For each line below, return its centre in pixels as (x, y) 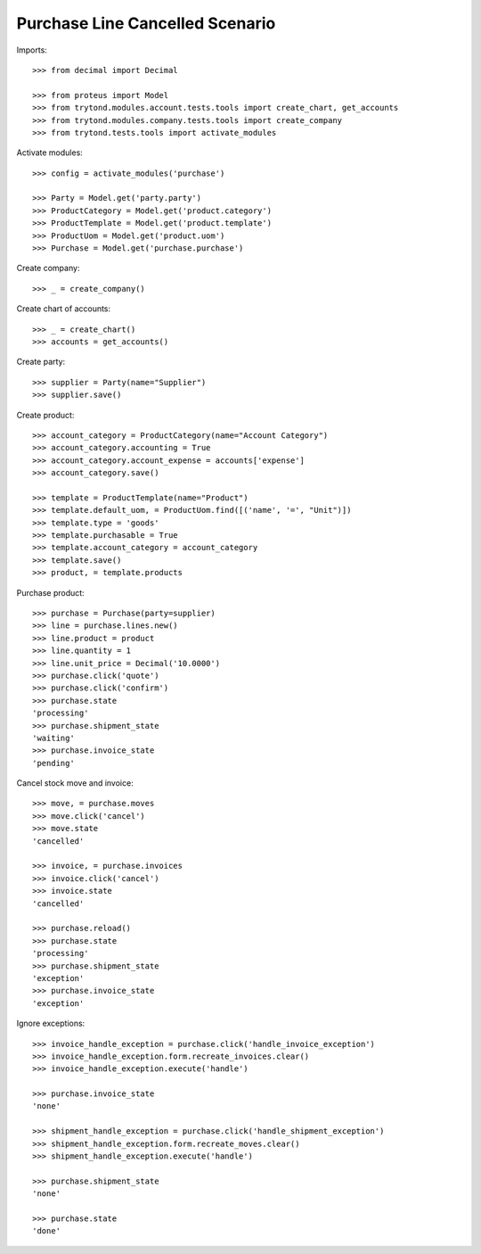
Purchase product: (50, 592)
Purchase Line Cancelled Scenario (146, 23)
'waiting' (53, 738)
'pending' (53, 763)
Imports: (32, 50)
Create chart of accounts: (64, 309)
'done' (47, 1231)
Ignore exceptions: (51, 1023)
